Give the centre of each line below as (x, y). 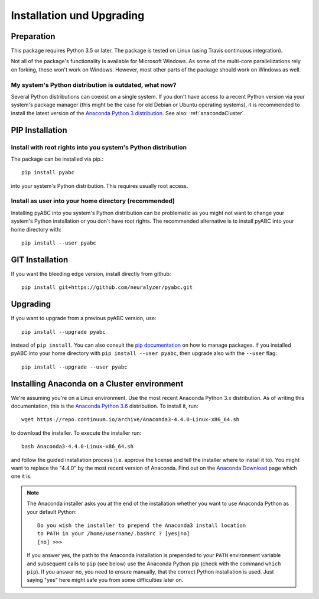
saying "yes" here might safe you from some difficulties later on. (105, 580)
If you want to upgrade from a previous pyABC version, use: (84, 318)
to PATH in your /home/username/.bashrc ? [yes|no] (114, 534)
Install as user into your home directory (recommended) (93, 201)
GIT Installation (40, 260)
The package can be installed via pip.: (57, 159)
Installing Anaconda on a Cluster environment (97, 384)
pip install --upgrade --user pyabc (74, 367)
